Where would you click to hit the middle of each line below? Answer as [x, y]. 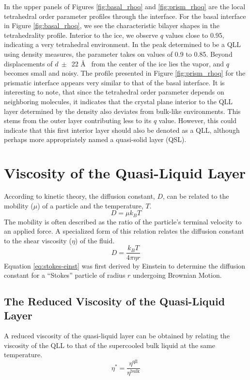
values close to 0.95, [195, 35]
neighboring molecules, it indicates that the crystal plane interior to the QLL [118, 101]
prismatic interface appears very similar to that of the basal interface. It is [114, 82]
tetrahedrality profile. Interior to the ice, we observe [81, 35]
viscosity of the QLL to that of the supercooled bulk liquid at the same [109, 345]
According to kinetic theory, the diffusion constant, [79, 196]
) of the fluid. [95, 240]
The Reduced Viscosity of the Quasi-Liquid [115, 301]
